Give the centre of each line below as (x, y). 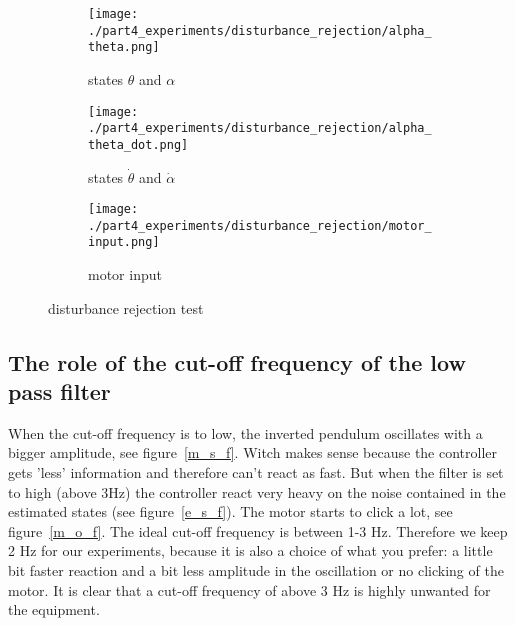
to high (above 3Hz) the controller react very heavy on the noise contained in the (257, 491)
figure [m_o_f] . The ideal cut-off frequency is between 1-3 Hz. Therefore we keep (258, 530)
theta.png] (124, 47)
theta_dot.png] (138, 144)
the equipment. (54, 609)
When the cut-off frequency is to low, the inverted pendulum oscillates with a (245, 432)
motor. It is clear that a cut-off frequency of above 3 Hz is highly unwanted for (249, 589)
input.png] (124, 242)
